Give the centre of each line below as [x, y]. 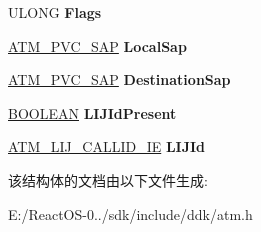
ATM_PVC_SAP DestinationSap [119, 79]
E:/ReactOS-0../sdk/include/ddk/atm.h [130, 213]
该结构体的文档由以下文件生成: [108, 179]
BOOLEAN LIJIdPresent [92, 112]
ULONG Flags [55, 12]
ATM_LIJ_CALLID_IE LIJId [107, 146]
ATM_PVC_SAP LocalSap [97, 45]
